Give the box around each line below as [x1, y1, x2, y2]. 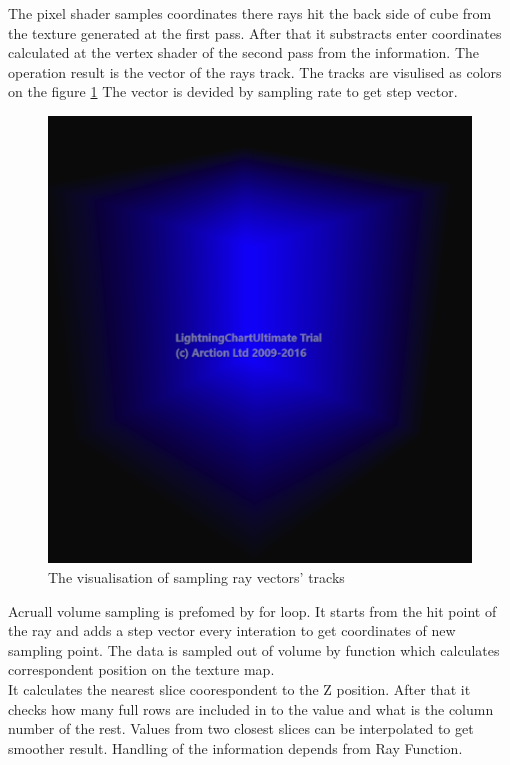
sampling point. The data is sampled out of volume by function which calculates [8, 639, 500, 660]
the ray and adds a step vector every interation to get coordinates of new [8, 620, 456, 641]
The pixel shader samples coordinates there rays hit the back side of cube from [8, 3, 492, 23]
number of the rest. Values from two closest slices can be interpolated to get [8, 718, 474, 739]
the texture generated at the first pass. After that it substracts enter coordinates [8, 22, 502, 43]
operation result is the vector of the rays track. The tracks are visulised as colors [8, 61, 502, 82]
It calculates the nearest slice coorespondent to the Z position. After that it [8, 678, 471, 699]
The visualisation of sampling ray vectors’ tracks [48, 566, 345, 587]
